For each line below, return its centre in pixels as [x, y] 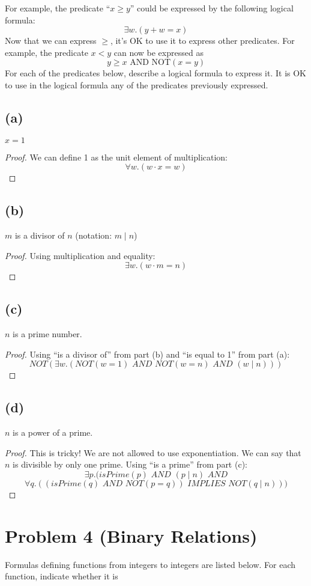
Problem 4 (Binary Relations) [131, 535]
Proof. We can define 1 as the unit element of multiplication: [116, 157]
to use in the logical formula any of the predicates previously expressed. [137, 84]
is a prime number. [47, 334]
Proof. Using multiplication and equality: [80, 255]
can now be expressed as [159, 52]
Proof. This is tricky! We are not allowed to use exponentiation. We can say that [153, 452]
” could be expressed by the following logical [212, 8]
